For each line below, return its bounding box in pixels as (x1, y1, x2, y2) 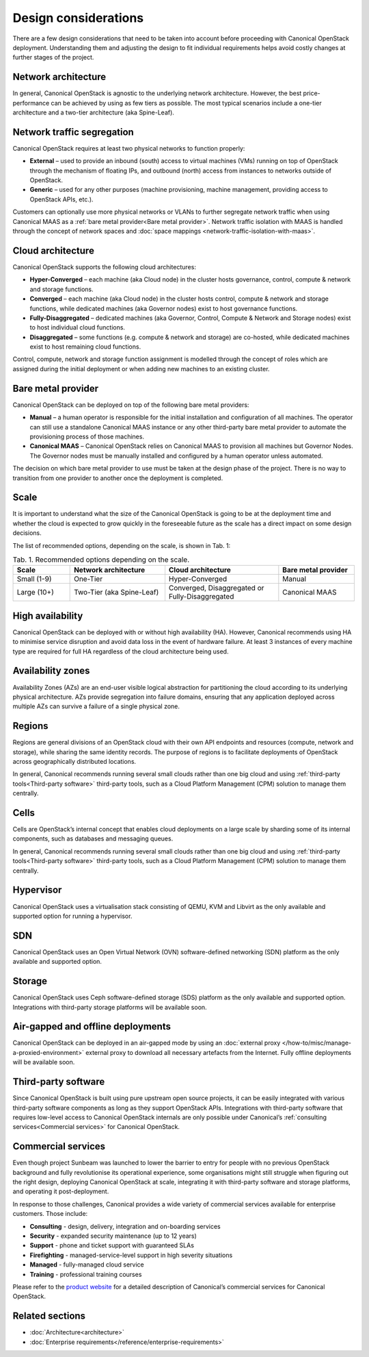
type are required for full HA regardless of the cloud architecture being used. (12, 647, 229, 656)
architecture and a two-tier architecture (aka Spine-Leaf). (12, 108, 174, 116)
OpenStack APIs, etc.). (29, 195, 94, 203)
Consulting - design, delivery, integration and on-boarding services (29, 1222, 221, 1230)
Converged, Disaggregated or (168, 583, 264, 593)
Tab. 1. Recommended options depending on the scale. (12, 555, 190, 564)
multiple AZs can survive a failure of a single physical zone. (12, 702, 180, 710)
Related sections (12, 1310, 85, 1322)
